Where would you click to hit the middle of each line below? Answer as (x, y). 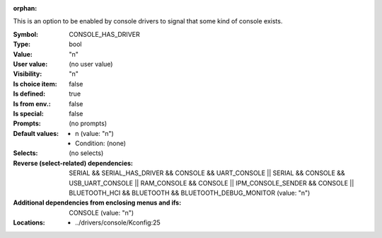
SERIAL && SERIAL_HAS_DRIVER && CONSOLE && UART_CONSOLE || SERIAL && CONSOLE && (207, 173)
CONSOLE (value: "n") (102, 212)
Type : (22, 44)
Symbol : (26, 34)
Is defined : (29, 94)
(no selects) (86, 153)
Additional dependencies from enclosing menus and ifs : (97, 203)
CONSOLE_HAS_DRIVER (105, 34)
